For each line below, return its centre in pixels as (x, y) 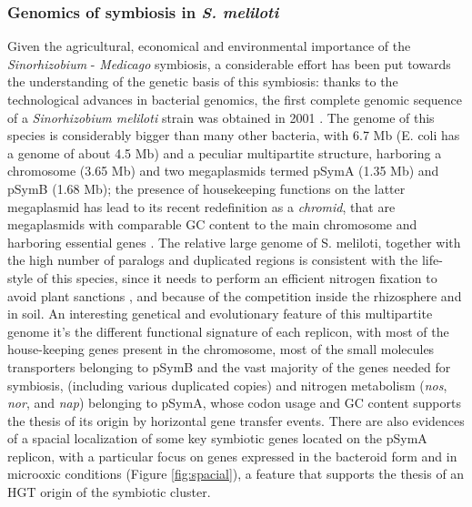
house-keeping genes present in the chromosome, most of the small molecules (221, 349)
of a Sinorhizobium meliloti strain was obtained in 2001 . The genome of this (221, 117)
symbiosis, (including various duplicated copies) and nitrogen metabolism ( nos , (227, 385)
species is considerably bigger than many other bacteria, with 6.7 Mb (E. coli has (234, 135)
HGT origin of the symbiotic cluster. (109, 492)
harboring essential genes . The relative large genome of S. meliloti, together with (234, 242)
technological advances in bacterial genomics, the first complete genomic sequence (235, 99)
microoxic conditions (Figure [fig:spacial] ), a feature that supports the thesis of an (236, 474)
